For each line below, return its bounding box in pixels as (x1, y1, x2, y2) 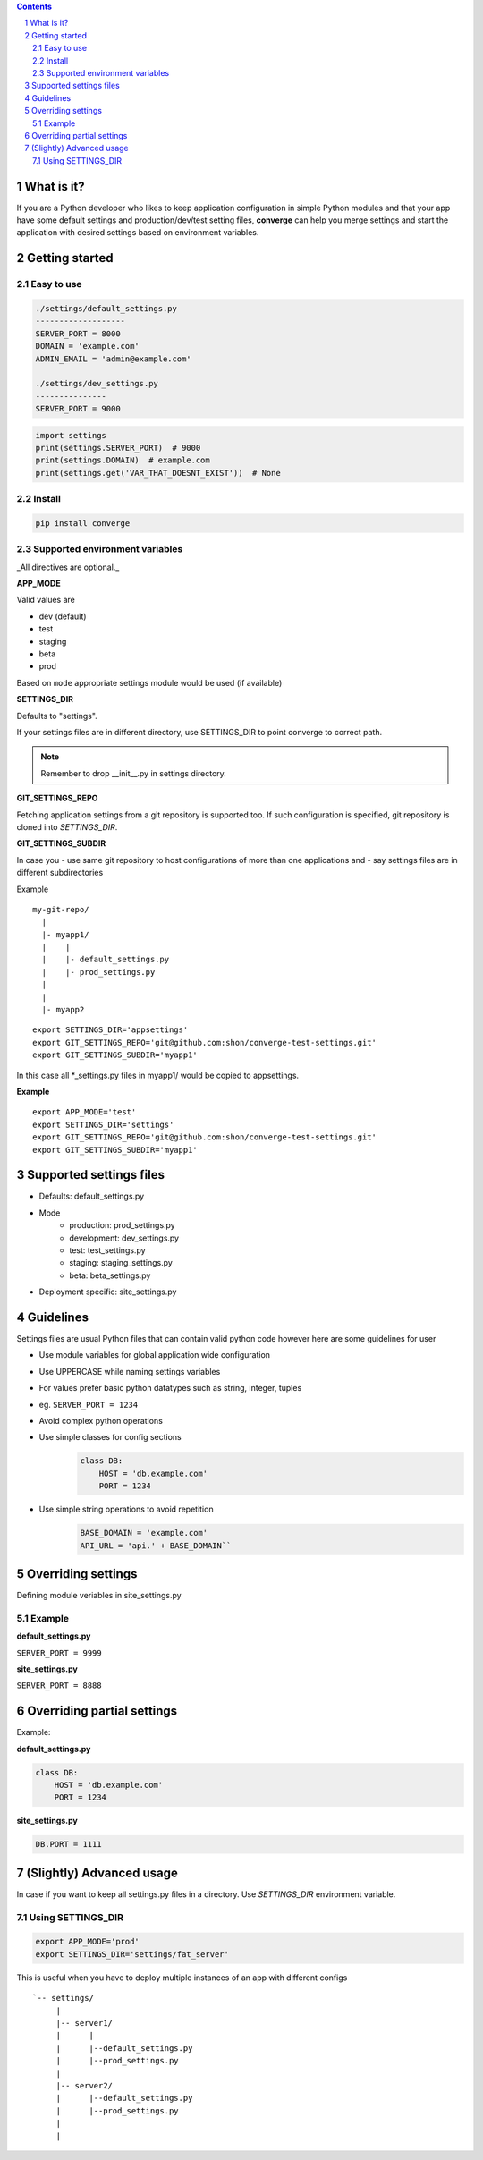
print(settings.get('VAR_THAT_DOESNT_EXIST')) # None (35, 468, 281, 478)
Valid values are (16, 595, 75, 606)
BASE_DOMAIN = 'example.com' (80, 1528, 208, 1538)
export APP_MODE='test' (32, 1107, 137, 1117)
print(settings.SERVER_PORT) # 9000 (35, 443, 201, 453)
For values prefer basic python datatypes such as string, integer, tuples (38, 1383, 302, 1393)
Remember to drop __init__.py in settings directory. (40, 767, 227, 778)
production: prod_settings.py (69, 1220, 175, 1231)
